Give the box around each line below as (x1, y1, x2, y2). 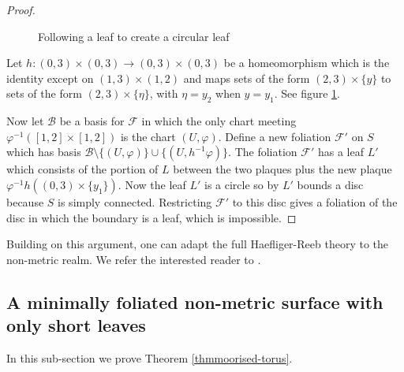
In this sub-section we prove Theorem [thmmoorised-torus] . (6, 349, 293, 366)
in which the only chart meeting (141, 113, 297, 129)
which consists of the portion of (6, 161, 159, 177)
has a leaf (317, 143, 364, 160)
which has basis (6, 143, 81, 160)
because (6, 193, 44, 210)
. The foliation (228, 143, 297, 160)
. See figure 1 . (274, 85, 340, 102)
